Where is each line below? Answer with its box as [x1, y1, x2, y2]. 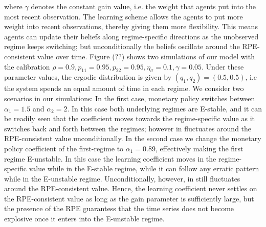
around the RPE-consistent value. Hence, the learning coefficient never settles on [4, 183, 257, 194]
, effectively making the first [155, 143, 243, 153]
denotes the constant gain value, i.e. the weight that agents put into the [31, 1, 256, 11]
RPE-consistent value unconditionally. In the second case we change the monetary [4, 133, 261, 144]
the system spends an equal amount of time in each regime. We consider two [4, 83, 244, 94]
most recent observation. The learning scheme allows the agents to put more [4, 11, 243, 21]
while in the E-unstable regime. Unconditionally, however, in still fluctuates [4, 173, 240, 184]
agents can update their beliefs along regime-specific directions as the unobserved [4, 31, 259, 41]
